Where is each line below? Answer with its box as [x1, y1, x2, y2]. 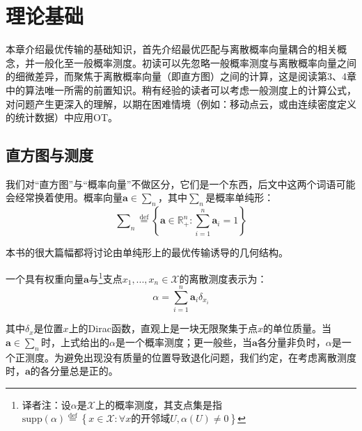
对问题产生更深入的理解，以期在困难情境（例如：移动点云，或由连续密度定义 [6, 96, 356, 111]
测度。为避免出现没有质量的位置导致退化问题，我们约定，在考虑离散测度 [24, 350, 356, 364]
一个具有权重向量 [6, 271, 84, 285]
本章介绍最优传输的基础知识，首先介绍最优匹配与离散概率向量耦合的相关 [6, 42, 337, 56]
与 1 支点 [88, 269, 123, 285]
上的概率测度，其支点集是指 [95, 397, 222, 412]
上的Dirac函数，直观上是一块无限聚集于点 [68, 321, 258, 336]
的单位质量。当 [262, 321, 331, 336]
